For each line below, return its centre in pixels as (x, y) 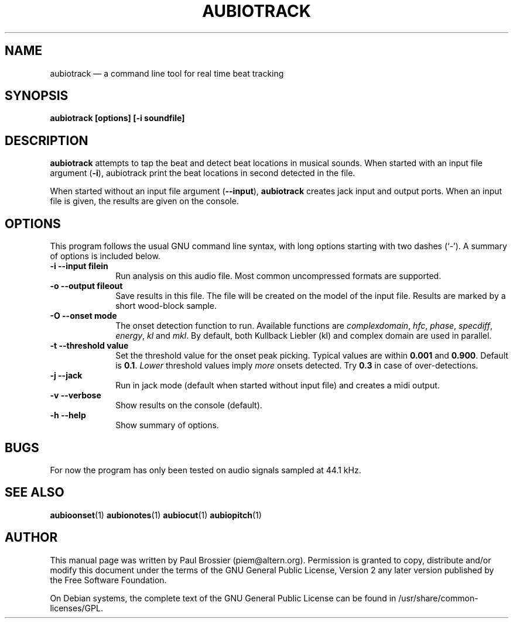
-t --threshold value (89, 346)
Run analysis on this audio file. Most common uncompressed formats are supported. (278, 276)
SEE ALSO (35, 493)
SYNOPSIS (37, 96)
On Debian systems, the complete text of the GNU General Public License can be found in (223, 598)
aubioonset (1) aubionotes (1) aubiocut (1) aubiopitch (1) (156, 515)
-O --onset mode (83, 316)
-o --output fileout (86, 286)
